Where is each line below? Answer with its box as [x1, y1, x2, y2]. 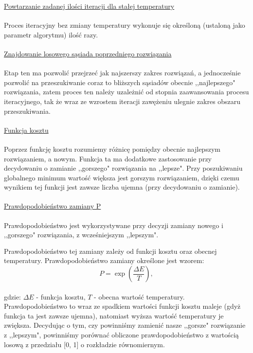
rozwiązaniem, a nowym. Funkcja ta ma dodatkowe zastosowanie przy [4, 153, 212, 163]
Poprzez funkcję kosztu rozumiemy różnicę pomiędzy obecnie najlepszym [4, 143, 220, 154]
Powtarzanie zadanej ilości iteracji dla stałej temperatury [4, 1, 175, 11]
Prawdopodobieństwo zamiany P [4, 201, 101, 211]
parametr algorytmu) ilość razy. [4, 29, 98, 39]
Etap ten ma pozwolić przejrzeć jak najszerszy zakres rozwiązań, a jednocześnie [4, 68, 241, 78]
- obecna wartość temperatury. [94, 291, 185, 301]
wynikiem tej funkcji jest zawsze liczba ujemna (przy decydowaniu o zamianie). [4, 182, 240, 192]
